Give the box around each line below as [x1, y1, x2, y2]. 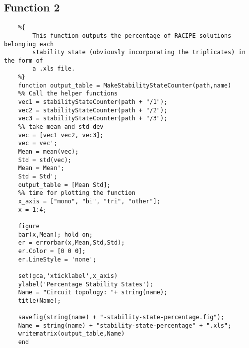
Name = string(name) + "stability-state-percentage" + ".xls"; [18, 322, 232, 329]
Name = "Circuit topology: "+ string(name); [18, 289, 168, 296]
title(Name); [18, 297, 61, 304]
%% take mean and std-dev [18, 123, 104, 131]
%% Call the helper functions [18, 90, 118, 97]
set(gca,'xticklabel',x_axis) [18, 272, 118, 279]
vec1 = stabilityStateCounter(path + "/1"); [18, 98, 168, 106]
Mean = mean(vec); [18, 148, 79, 156]
